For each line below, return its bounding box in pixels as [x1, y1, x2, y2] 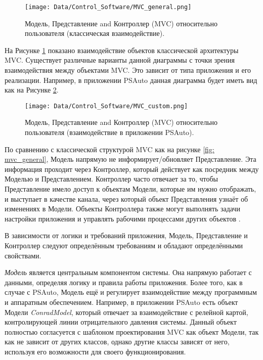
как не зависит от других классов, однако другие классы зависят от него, [5, 336, 230, 347]
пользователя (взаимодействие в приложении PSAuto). [25, 127, 194, 138]
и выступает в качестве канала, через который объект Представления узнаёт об [5, 193, 248, 204]
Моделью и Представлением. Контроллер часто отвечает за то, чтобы [5, 173, 218, 184]
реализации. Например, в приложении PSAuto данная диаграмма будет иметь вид [5, 74, 257, 85]
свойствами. [5, 250, 41, 260]
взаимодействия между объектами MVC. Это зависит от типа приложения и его [5, 65, 251, 75]
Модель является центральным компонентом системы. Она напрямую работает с [5, 267, 252, 278]
